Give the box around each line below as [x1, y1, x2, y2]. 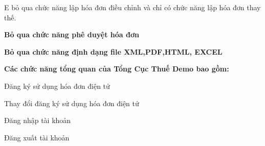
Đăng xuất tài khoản [4, 132, 70, 142]
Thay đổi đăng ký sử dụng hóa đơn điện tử [4, 98, 139, 108]
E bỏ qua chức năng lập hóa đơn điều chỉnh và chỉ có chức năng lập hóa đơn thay [4, 2, 261, 12]
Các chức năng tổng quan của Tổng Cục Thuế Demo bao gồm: [4, 63, 229, 74]
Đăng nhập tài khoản [4, 115, 71, 126]
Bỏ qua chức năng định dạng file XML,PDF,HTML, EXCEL [4, 46, 223, 57]
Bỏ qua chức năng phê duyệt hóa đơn [4, 29, 139, 40]
